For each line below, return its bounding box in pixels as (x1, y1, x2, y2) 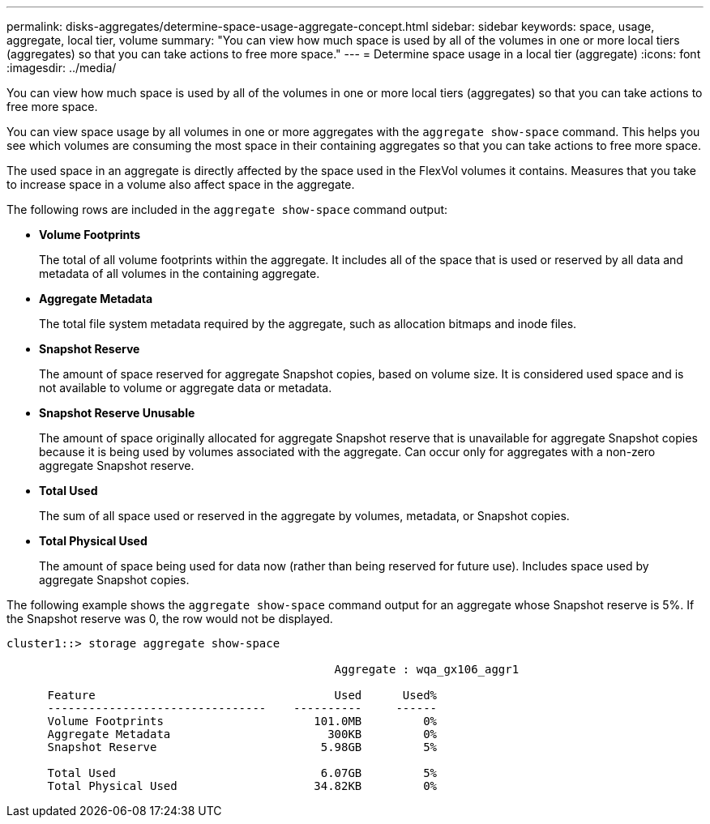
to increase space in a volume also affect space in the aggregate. (6, 177, 355, 191)
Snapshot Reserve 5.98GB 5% (47, 741, 438, 754)
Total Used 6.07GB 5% (47, 766, 438, 779)
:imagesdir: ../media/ (6, 61, 117, 75)
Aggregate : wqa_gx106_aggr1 (334, 663, 520, 676)
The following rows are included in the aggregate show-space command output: (6, 203, 448, 216)
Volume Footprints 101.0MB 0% (47, 715, 438, 728)
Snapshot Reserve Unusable (39, 406, 195, 420)
